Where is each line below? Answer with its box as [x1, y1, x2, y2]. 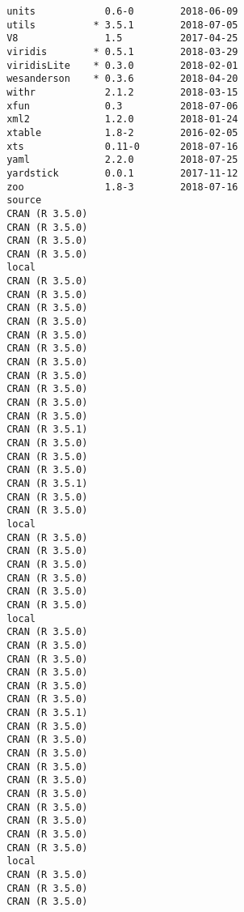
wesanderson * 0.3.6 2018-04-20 [6, 73, 238, 85]
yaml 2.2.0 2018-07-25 [6, 154, 238, 166]
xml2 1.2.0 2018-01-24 [6, 113, 238, 126]
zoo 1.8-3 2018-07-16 [6, 181, 238, 193]
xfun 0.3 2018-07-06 [6, 100, 238, 112]
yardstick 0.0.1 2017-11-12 [6, 167, 238, 179]
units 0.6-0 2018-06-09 [6, 6, 238, 17]
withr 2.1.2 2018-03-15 [6, 86, 238, 98]
